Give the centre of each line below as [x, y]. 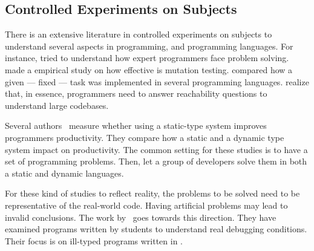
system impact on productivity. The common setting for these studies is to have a [156, 149]
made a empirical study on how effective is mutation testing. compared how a [149, 69]
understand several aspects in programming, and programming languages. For [149, 46]
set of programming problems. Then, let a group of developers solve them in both [156, 161]
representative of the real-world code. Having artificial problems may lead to [146, 205]
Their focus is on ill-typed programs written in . [94, 240]
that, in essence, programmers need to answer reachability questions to [136, 93]
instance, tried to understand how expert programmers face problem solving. [147, 58]
